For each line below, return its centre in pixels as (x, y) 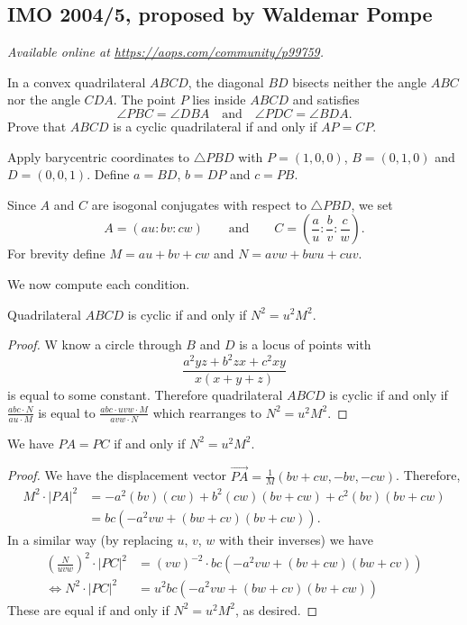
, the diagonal (226, 82)
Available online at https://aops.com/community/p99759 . (166, 52)
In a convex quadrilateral (77, 82)
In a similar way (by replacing (90, 539)
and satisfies (326, 100)
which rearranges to (207, 412)
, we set (372, 204)
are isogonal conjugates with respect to (199, 204)
